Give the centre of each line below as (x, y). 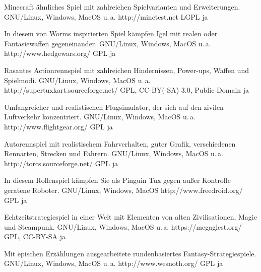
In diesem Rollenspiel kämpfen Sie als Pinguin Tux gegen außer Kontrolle (117, 180)
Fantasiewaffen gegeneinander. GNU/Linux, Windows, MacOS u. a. (108, 43)
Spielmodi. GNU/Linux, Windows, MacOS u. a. (77, 80)
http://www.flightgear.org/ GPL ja (58, 126)
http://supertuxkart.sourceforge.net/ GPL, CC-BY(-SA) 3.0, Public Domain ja (127, 90)
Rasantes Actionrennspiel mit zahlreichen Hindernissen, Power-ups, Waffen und (126, 70)
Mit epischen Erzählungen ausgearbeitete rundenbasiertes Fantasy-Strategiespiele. (130, 253)
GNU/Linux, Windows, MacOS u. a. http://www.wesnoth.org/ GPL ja (114, 263)
